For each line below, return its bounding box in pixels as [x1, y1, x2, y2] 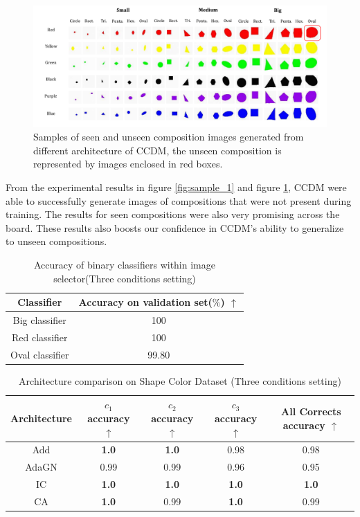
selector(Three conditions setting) [53, 271, 196, 285]
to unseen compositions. [6, 234, 107, 248]
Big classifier [12, 312, 66, 327]
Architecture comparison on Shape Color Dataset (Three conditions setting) [19, 373, 341, 388]
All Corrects [281, 404, 341, 419]
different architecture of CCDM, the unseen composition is [33, 143, 282, 157]
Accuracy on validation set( [78, 295, 213, 309]
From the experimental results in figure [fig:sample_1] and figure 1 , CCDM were [6, 179, 347, 194]
